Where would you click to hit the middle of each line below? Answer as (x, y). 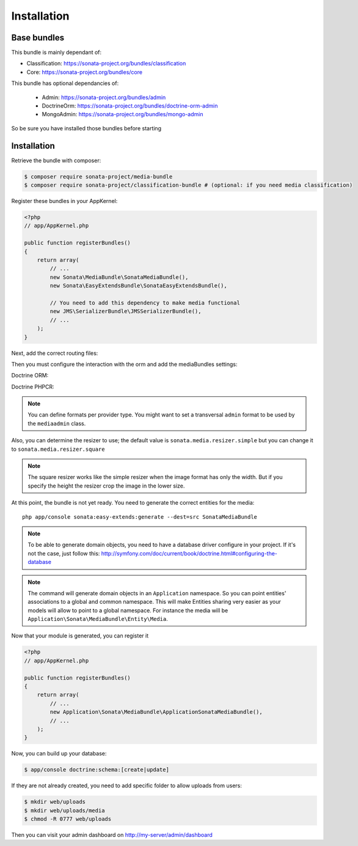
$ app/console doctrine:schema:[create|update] (97, 770)
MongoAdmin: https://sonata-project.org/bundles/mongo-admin (122, 114)
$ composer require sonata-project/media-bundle (98, 176)
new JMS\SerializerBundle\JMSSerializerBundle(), (126, 311)
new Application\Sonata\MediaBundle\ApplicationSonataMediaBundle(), (156, 712)
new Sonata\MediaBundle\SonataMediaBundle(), (119, 277)
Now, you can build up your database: (59, 754)
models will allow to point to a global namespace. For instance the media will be (128, 610)
